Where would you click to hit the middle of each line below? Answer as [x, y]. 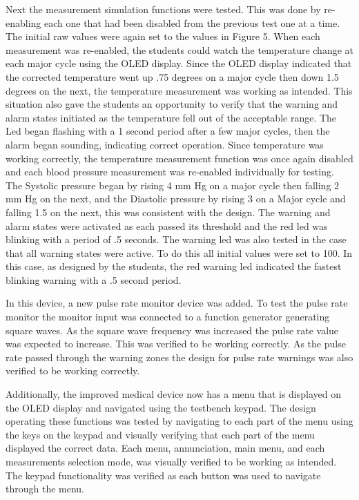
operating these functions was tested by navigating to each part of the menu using [179, 421]
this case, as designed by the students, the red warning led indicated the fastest [174, 266]
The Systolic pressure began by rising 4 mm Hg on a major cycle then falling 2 [173, 185]
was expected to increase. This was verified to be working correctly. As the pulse [176, 344]
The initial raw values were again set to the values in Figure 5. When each [163, 36]
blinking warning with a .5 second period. [94, 279]
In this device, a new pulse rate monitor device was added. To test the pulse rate [177, 303]
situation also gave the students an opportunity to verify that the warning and [172, 104]
